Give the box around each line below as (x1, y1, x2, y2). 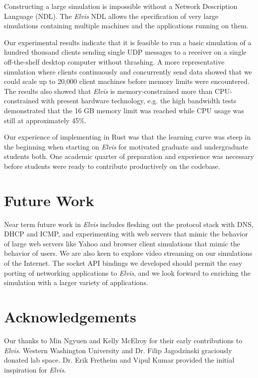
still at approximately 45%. (4, 115, 87, 125)
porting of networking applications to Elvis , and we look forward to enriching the (4, 267, 251, 278)
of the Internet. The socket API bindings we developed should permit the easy (4, 258, 243, 268)
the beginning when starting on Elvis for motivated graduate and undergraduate (4, 141, 249, 151)
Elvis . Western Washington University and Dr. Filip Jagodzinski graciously (4, 345, 232, 355)
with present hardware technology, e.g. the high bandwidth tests (41, 95, 237, 106)
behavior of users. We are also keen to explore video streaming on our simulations (4, 248, 253, 258)
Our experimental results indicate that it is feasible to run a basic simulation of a (4, 37, 252, 47)
